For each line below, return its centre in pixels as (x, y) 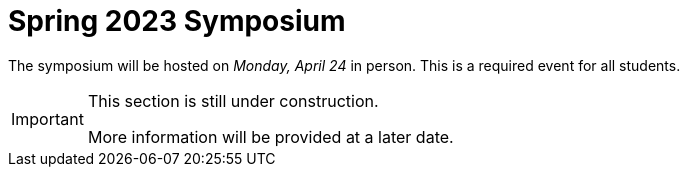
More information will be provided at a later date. (270, 136)
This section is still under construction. (233, 100)
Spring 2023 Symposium (177, 21)
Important (47, 118)
